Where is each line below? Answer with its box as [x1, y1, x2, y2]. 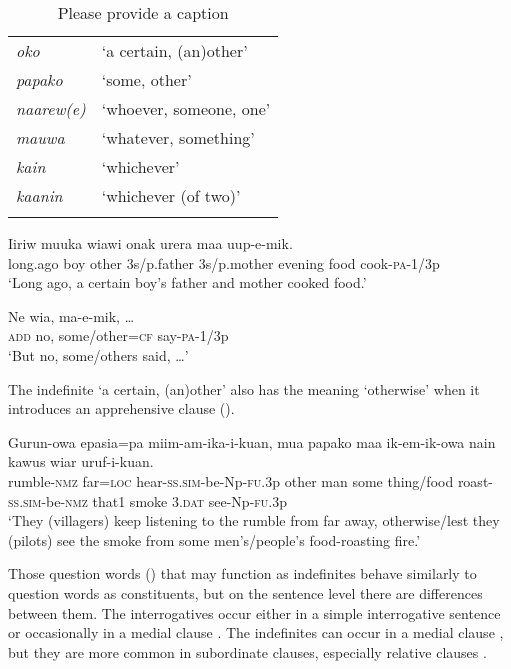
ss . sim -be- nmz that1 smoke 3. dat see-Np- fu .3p [8, 490, 288, 511]
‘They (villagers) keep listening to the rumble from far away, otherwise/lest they [8, 510, 500, 531]
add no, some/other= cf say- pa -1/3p [8, 325, 229, 346]
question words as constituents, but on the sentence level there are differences [8, 582, 483, 603]
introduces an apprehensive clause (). [8, 398, 235, 419]
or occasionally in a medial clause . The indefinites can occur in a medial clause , [8, 622, 504, 643]
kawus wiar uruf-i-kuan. [8, 451, 154, 472]
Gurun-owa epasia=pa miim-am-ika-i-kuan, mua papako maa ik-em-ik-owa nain [8, 431, 496, 452]
